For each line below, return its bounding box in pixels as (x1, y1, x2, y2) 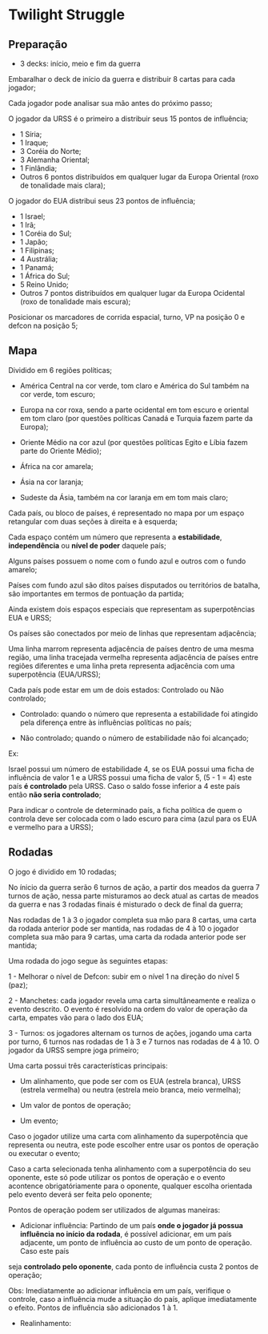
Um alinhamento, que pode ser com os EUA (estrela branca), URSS (19, 1076, 242, 1085)
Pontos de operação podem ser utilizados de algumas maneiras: (8, 1205, 221, 1215)
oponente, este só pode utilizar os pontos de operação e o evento (8, 1172, 226, 1182)
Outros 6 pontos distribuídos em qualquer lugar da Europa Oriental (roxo (19, 172, 259, 181)
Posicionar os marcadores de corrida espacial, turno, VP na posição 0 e (8, 313, 246, 321)
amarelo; (8, 564, 38, 574)
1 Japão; (19, 237, 48, 246)
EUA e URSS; (8, 612, 52, 622)
